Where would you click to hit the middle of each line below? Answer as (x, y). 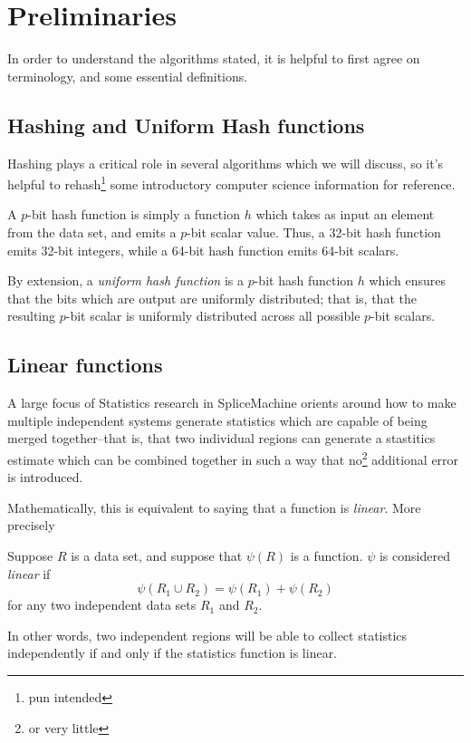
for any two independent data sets (102, 605)
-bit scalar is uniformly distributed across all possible (213, 316)
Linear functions (85, 365)
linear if (29, 573)
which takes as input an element (345, 214)
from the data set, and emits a (92, 232)
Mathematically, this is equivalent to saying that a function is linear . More (214, 507)
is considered (414, 555)
